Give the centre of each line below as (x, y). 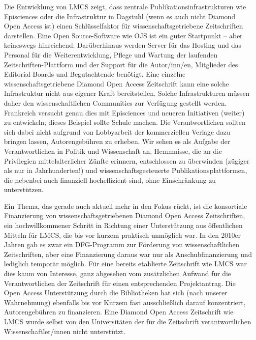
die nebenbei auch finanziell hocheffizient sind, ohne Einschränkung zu (110, 180)
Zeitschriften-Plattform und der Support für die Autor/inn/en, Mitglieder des (121, 64)
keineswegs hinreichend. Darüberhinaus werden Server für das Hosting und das (123, 45)
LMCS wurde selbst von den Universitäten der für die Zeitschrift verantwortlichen (128, 321)
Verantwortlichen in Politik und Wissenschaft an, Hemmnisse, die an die (113, 151)
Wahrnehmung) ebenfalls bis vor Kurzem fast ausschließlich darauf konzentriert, (125, 302)
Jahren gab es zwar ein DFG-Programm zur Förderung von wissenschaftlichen (122, 244)
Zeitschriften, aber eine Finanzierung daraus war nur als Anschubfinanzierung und (128, 254)
